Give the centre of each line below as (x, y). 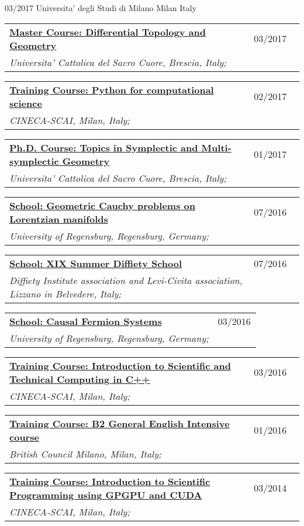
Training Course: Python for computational (112, 89)
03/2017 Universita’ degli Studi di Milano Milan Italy (101, 8)
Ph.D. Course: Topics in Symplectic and (104, 147)
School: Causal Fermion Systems (86, 321)
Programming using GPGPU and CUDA (106, 494)
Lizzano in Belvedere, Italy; (65, 293)
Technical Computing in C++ (80, 379)
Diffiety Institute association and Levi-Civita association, (126, 280)
